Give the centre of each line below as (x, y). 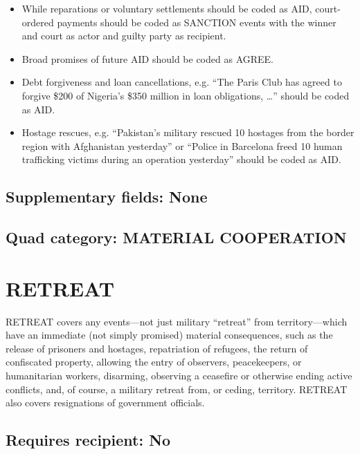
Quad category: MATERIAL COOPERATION (176, 237)
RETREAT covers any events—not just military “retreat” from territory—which (177, 321)
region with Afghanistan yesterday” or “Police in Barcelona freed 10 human (182, 145)
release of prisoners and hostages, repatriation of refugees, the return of (157, 348)
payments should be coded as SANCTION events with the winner (197, 22)
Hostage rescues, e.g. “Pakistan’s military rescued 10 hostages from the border (188, 132)
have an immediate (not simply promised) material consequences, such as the (169, 335)
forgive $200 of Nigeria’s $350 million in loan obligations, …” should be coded (186, 95)
